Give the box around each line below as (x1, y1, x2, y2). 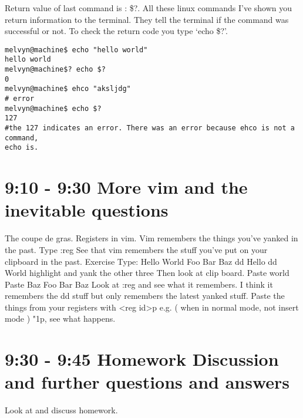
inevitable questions (5, 198, 169, 222)
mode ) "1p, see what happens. (5, 312, 116, 325)
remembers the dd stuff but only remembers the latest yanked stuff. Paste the (5, 289, 285, 302)
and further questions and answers (5, 370, 290, 394)
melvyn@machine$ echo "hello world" (5, 45, 148, 54)
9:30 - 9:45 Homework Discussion (5, 347, 279, 371)
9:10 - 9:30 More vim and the (5, 175, 248, 199)
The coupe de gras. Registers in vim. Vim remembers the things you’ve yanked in (5, 232, 298, 244)
